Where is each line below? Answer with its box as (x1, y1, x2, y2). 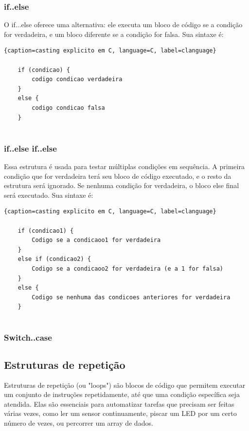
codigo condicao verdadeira (32, 76, 123, 83)
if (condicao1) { (18, 227, 74, 234)
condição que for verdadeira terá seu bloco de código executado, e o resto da (4, 171, 231, 181)
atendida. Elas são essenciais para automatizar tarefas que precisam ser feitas (4, 398, 234, 409)
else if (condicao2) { (18, 256, 91, 263)
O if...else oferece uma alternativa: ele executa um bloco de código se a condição (4, 19, 243, 30)
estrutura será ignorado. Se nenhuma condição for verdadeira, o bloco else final (4, 180, 239, 190)
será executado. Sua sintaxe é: (4, 190, 93, 200)
